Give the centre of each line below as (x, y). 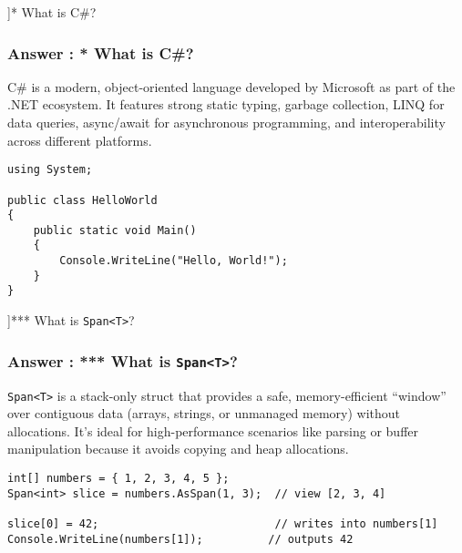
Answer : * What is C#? (101, 52)
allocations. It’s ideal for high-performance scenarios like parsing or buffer (213, 430)
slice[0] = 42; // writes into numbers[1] (223, 523)
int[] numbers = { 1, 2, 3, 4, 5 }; (118, 478)
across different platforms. (80, 140)
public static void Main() (115, 230)
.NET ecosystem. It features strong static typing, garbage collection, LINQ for (226, 104)
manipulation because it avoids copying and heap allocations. (178, 449)
